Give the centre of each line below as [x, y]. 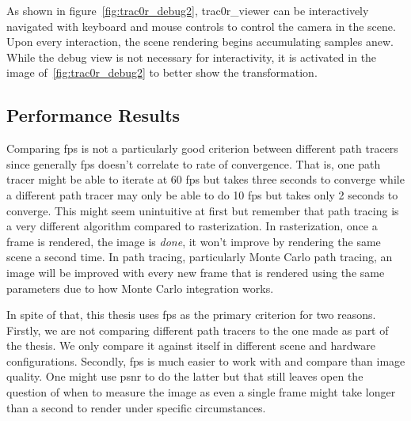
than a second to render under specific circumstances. [136, 407]
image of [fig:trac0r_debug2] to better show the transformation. [162, 72]
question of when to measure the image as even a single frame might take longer [201, 392]
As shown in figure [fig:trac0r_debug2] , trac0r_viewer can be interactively [188, 10]
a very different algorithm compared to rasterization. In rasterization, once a [192, 226]
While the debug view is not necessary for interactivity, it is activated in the [192, 57]
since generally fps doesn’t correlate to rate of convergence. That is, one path [194, 163]
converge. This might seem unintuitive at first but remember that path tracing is [203, 210]
